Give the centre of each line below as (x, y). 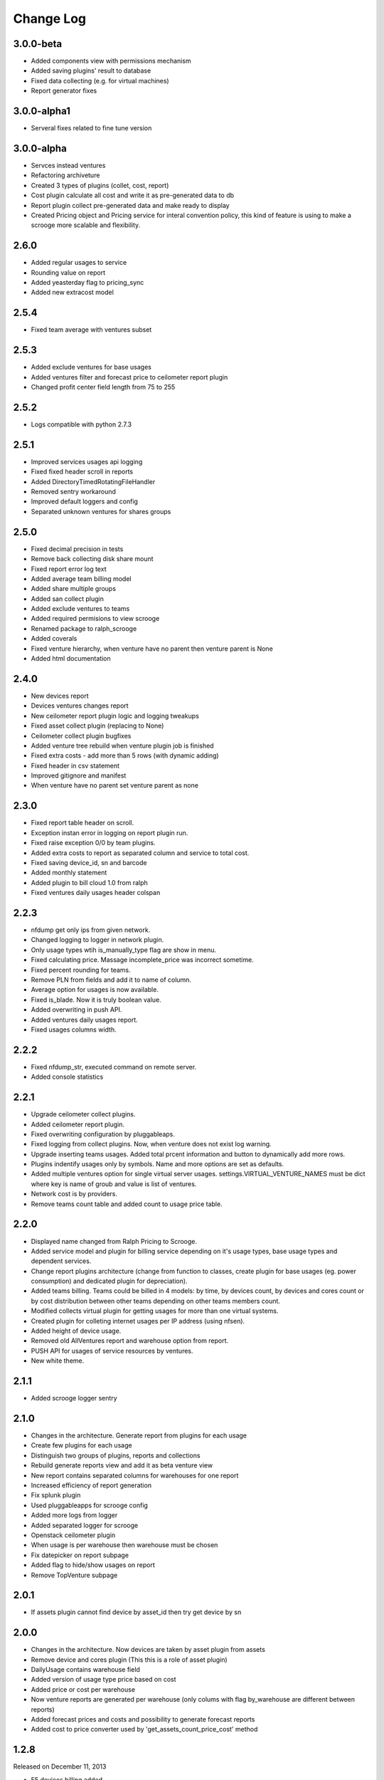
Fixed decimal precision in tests (77, 549)
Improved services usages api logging (87, 461)
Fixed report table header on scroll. (82, 823)
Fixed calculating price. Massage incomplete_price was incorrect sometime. (142, 960)
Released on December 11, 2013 (60, 1766)
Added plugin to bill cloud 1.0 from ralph (90, 882)
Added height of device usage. (76, 1331)
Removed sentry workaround (74, 492)
